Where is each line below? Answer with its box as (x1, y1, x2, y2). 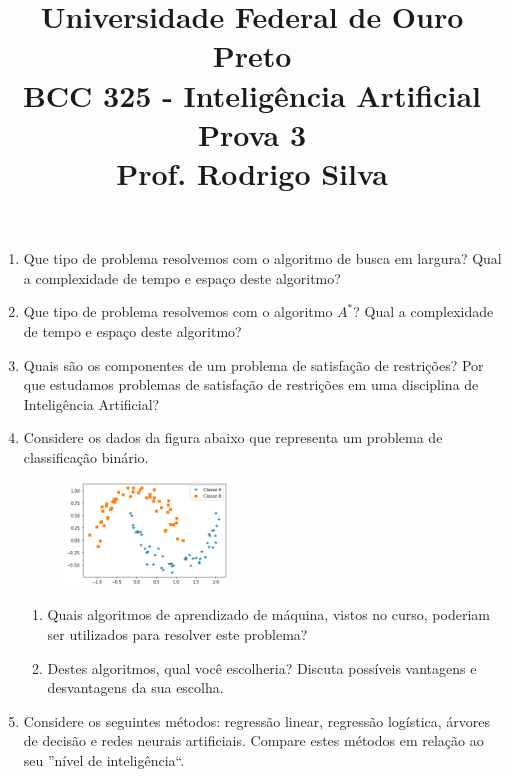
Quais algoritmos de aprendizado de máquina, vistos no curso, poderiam (47, 604, 490, 625)
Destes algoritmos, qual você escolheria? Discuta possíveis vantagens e (47, 657, 477, 678)
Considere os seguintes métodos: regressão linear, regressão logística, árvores (23, 710, 490, 731)
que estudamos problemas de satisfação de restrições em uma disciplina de (23, 374, 479, 395)
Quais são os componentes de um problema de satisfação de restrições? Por (23, 354, 484, 375)
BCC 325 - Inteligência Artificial (22, 74, 482, 115)
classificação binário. (23, 446, 149, 467)
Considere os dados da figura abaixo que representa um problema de (23, 427, 443, 448)
